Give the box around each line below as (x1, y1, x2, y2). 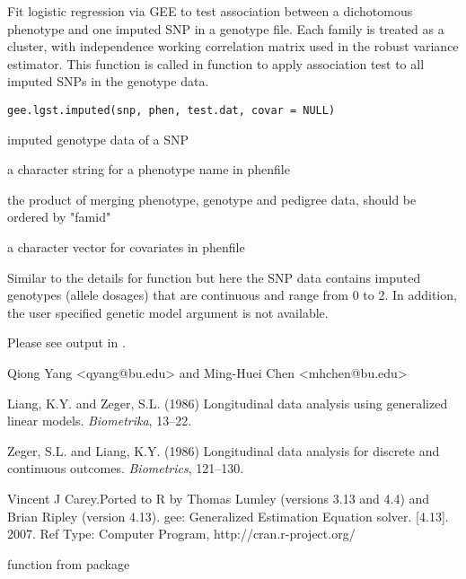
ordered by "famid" (7, 207, 111, 226)
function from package (7, 554, 130, 573)
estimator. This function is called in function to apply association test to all (7, 54, 425, 73)
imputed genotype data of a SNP (7, 129, 189, 148)
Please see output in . (7, 333, 126, 352)
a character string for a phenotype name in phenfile (7, 160, 290, 179)
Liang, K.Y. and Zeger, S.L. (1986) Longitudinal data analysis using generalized (7, 393, 448, 412)
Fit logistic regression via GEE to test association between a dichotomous (7, 2, 413, 20)
